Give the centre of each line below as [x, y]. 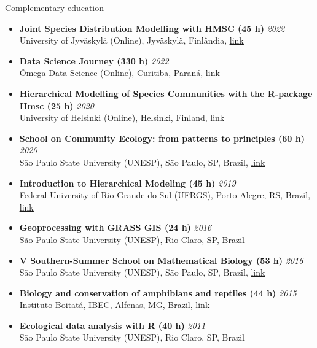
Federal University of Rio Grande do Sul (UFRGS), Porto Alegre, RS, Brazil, [165, 195]
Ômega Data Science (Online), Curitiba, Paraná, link [119, 73]
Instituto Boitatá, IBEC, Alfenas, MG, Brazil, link [115, 305]
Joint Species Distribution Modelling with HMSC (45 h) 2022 [152, 28]
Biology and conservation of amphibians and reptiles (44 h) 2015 [158, 292]
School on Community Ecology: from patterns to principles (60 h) [162, 138]
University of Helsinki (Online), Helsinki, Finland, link [122, 118]
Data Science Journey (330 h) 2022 [94, 60]
